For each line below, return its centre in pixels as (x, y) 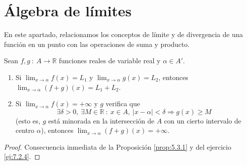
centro (25, 130)
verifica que (123, 103)
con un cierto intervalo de (203, 120)
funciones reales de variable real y (110, 61)
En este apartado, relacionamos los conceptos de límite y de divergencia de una (123, 34)
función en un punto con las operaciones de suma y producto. (97, 44)
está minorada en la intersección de (101, 120)
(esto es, (28, 120)
